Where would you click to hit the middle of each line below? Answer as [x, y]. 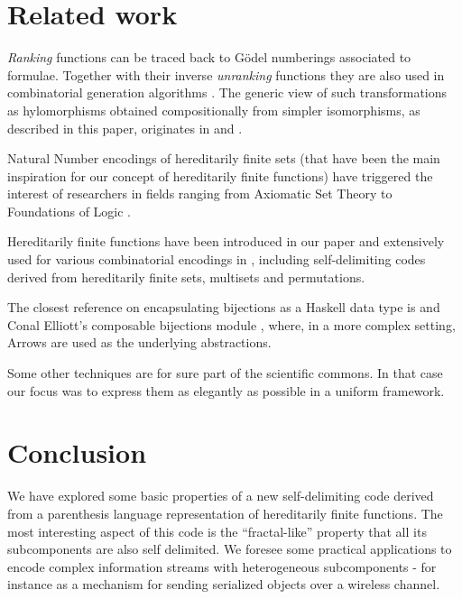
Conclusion [77, 452]
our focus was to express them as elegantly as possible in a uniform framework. [226, 390]
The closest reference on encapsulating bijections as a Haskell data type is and [224, 307]
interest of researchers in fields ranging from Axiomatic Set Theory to [200, 194]
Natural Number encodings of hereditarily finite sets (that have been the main [224, 158]
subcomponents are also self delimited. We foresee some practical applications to [230, 549]
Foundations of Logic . [69, 211]
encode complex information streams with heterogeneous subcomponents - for [222, 566]
